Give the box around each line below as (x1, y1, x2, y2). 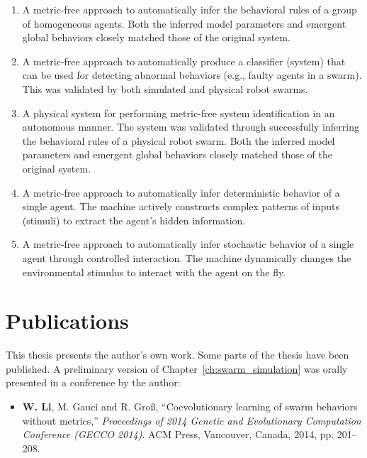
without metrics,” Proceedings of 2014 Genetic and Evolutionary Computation (22, 413, 361, 427)
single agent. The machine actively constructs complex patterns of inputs (22, 199, 340, 214)
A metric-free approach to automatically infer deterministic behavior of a (22, 185, 340, 200)
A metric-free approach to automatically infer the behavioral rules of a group (22, 2, 357, 16)
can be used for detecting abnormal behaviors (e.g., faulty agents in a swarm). (22, 67, 362, 82)
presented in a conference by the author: (6, 375, 181, 390)
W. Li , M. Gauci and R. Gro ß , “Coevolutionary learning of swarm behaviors (22, 399, 358, 413)
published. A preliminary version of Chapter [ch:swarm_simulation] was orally (6, 361, 348, 376)
